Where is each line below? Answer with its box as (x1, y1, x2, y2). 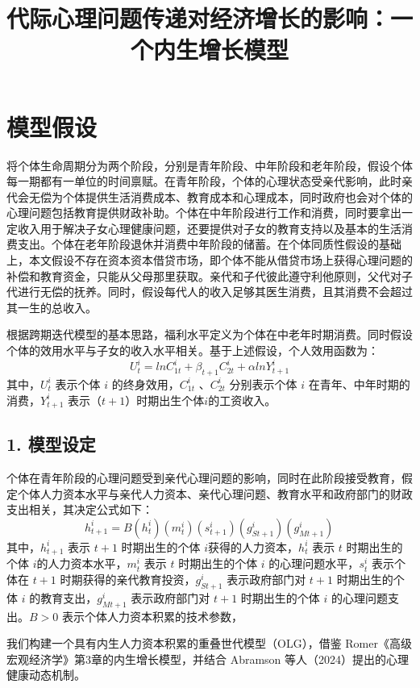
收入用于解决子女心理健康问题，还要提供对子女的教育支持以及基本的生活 (17, 219, 401, 236)
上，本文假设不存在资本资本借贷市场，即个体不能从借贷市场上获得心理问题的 (6, 252, 413, 269)
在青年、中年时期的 (308, 375, 410, 392)
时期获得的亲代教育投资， (60, 571, 196, 587)
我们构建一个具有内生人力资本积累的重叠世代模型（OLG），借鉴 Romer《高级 (6, 635, 412, 652)
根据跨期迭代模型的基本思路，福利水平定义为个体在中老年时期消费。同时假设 (6, 326, 413, 343)
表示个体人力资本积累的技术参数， (61, 607, 243, 624)
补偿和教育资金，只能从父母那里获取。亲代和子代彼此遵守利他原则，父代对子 (6, 267, 413, 284)
